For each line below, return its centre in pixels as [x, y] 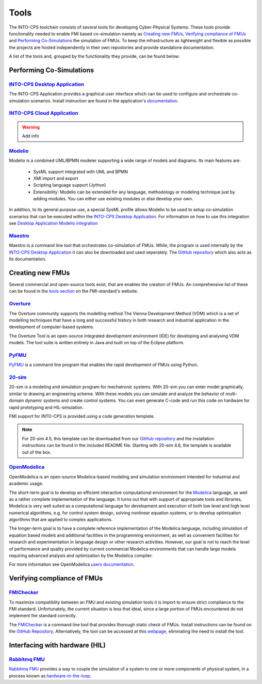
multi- [231, 394]
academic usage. [26, 484]
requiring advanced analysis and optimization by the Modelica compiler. [81, 556]
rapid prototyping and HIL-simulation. [46, 407]
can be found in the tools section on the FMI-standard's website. [74, 291]
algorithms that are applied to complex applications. [61, 520]
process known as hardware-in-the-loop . [50, 676]
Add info [31, 136]
